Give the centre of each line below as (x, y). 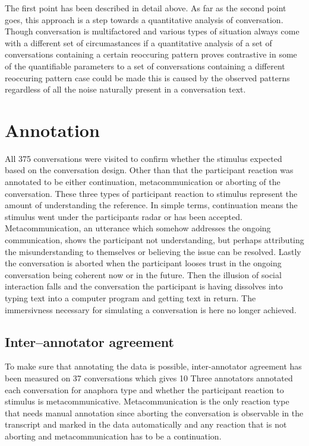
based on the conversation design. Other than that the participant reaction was (149, 170)
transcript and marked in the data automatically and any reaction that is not (146, 424)
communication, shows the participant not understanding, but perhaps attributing (154, 240)
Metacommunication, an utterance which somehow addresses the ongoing (138, 228)
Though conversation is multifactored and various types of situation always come (152, 31)
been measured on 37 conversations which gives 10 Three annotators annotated (149, 377)
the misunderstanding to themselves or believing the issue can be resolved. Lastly (153, 251)
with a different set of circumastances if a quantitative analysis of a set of (138, 42)
